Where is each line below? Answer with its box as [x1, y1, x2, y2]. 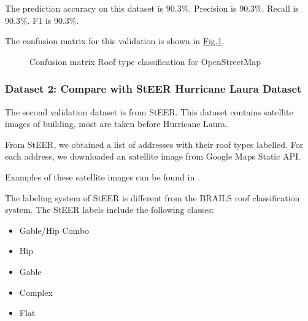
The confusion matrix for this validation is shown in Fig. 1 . [5, 34, 225, 47]
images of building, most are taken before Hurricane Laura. [5, 117, 228, 130]
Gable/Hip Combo [19, 223, 90, 236]
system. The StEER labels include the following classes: [5, 203, 214, 216]
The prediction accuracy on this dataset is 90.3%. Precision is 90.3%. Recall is [5, 2, 299, 14]
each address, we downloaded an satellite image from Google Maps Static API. [5, 150, 301, 163]
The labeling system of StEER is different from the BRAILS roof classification [5, 191, 300, 204]
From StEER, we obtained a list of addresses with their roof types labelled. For [5, 137, 304, 150]
